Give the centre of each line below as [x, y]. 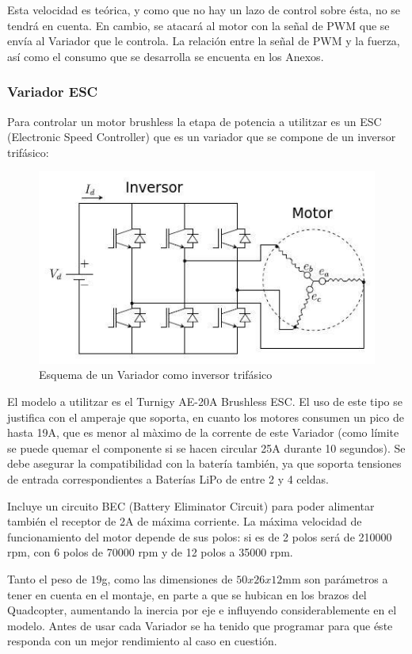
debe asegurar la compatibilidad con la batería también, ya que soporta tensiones [204, 463]
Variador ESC [53, 92]
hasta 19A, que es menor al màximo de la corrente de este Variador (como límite [203, 432]
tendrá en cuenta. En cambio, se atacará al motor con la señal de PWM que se [198, 25]
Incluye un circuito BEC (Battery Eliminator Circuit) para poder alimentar [191, 505]
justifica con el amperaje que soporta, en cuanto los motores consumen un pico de [206, 417]
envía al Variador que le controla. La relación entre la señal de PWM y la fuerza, [204, 41]
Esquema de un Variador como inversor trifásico [156, 375]
